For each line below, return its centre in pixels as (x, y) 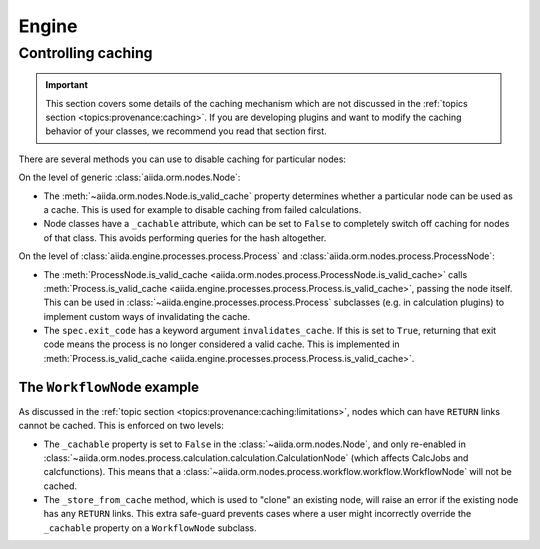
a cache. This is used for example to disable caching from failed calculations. (202, 209)
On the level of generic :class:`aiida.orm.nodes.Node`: (129, 177)
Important (67, 85)
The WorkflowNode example (109, 386)
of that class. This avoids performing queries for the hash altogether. (185, 237)
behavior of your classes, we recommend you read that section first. (186, 131)
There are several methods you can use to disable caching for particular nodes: (182, 159)
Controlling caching (85, 53)
